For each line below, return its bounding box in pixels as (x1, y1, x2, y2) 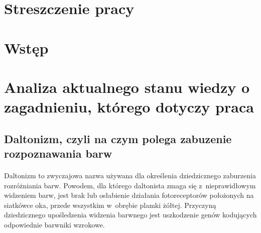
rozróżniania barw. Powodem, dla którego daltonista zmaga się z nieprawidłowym (4, 180, 256, 190)
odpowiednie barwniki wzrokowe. (4, 219, 105, 230)
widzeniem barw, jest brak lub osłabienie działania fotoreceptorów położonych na (4, 190, 254, 200)
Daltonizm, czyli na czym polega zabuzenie (4, 131, 232, 146)
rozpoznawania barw (4, 146, 112, 161)
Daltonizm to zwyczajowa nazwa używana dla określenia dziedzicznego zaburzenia (4, 170, 256, 181)
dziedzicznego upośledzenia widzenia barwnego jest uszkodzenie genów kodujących (4, 209, 257, 220)
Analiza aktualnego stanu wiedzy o (4, 76, 250, 97)
